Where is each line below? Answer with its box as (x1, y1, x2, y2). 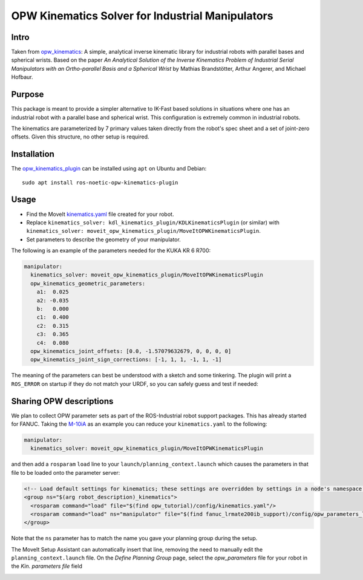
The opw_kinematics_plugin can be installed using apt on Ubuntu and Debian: (11, 165, 207, 172)
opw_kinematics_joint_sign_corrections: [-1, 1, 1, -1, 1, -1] (30, 356, 222, 363)
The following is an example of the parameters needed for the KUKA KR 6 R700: (11, 247, 211, 254)
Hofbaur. (11, 73, 33, 81)
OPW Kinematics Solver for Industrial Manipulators (11, 9, 273, 22)
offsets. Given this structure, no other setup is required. (11, 133, 149, 140)
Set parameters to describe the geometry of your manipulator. (26, 236, 181, 243)
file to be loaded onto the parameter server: (11, 469, 120, 476)
